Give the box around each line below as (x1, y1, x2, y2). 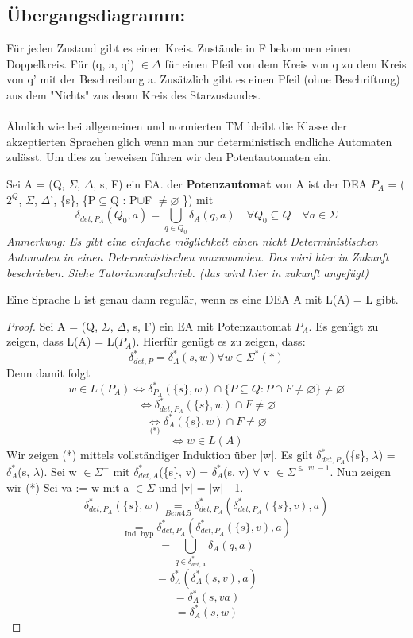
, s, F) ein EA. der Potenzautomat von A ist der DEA (93, 175, 368, 191)
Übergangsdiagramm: (6, 2, 186, 27)
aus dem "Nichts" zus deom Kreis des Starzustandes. (6, 86, 261, 102)
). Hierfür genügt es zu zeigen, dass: (132, 333, 306, 350)
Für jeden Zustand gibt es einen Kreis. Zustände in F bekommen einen (6, 40, 351, 56)
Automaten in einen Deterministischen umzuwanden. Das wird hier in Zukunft (6, 249, 389, 265)
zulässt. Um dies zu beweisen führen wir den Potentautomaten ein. (6, 149, 331, 165)
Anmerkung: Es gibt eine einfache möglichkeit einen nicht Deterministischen (6, 233, 378, 249)
